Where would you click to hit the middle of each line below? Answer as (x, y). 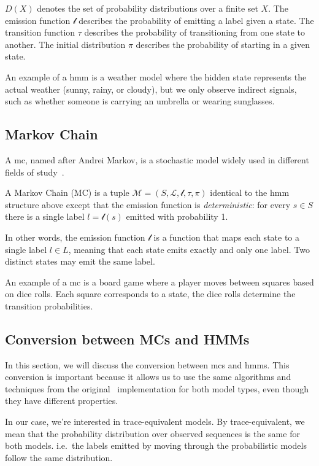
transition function (40, 32)
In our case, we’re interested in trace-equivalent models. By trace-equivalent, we (155, 421)
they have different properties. (62, 401)
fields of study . (35, 172)
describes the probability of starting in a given (223, 44)
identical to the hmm (250, 192)
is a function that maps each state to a (227, 237)
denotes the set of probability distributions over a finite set (148, 8)
